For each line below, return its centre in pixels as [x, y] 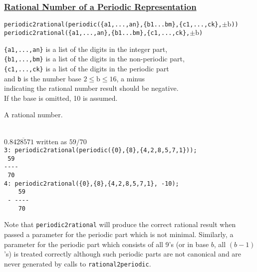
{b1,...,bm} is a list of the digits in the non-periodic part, [94, 59]
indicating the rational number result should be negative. [91, 88]
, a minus [130, 78]
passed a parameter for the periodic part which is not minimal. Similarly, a [119, 234]
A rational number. [33, 115]
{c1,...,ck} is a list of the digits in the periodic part [87, 68]
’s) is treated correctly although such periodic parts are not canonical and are [123, 254]
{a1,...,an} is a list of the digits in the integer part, [86, 49]
